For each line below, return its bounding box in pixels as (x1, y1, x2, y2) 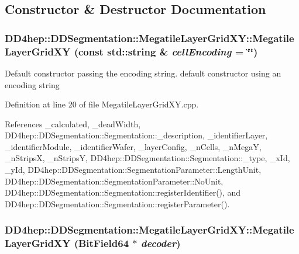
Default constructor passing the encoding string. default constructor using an (5, 67, 281, 79)
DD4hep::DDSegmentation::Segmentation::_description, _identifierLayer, (5, 129, 268, 141)
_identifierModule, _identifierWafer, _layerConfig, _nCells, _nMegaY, (5, 140, 262, 152)
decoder (140, 236, 177, 250)
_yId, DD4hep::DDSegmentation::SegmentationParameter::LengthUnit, (5, 163, 262, 176)
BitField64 (78, 236, 129, 250)
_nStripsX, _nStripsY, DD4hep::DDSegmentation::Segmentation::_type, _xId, (5, 152, 290, 164)
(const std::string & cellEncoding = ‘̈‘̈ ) (74, 44, 258, 58)
